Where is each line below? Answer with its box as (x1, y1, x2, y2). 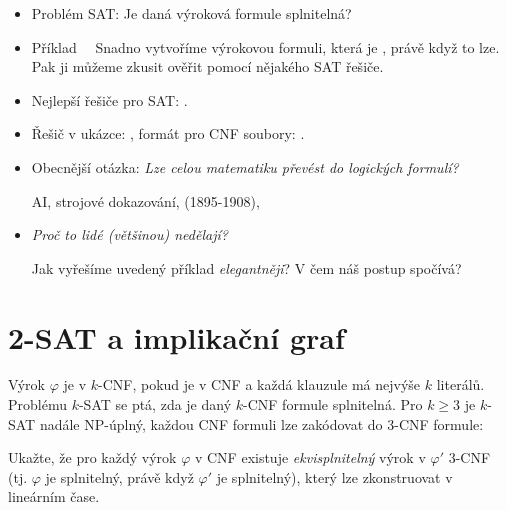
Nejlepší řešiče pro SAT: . (31, 89, 188, 110)
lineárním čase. (8, 486, 100, 507)
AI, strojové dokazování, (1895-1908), (31, 190, 260, 211)
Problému (8, 394, 67, 415)
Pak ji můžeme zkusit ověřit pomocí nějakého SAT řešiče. (31, 56, 384, 77)
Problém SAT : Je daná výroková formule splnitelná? (31, 3, 352, 23)
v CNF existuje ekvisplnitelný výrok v (194, 447, 426, 468)
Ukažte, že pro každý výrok (8, 447, 177, 468)
